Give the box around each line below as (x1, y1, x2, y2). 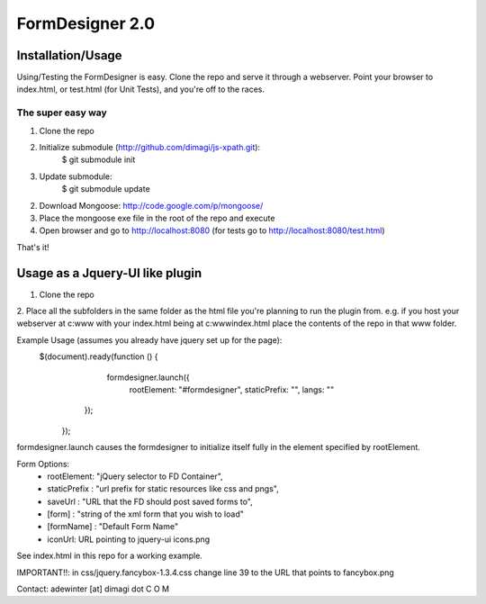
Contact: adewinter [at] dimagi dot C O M (16, 583, 170, 594)
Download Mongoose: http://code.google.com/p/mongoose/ (39, 200, 264, 211)
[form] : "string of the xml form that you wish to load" (47, 509, 245, 519)
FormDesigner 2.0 (16, 14, 156, 33)
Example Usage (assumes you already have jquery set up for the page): (16, 334, 283, 346)
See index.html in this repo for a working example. (16, 550, 202, 562)
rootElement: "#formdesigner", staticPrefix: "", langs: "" (129, 383, 335, 395)
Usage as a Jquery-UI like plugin (16, 266, 202, 281)
